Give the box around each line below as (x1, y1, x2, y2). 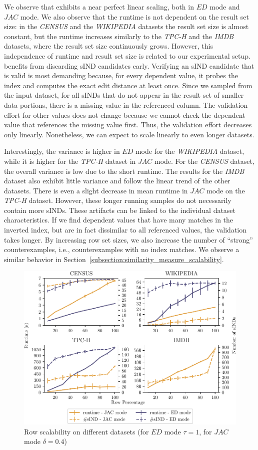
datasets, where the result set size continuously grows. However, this (4, 41, 213, 51)
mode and (209, 2, 240, 12)
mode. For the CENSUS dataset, (154, 155, 254, 166)
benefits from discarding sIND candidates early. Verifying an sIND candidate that (4, 60, 254, 71)
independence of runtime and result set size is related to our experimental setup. (4, 50, 250, 61)
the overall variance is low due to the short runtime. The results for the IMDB (4, 165, 244, 176)
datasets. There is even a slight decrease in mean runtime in (4, 185, 188, 195)
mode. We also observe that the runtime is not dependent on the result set (20, 11, 249, 22)
